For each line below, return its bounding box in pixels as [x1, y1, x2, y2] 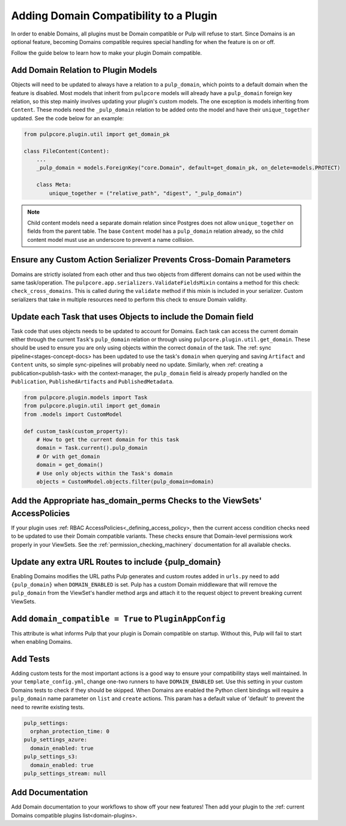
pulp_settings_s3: [23, 753, 78, 760]
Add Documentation [11, 787, 88, 798]
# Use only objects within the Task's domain [36, 470, 173, 476]
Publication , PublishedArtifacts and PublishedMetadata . [11, 378, 174, 385]
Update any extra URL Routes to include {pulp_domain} [11, 556, 222, 567]
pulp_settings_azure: [23, 736, 88, 743]
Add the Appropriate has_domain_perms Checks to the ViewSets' [11, 496, 263, 506]
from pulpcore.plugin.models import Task [23, 394, 148, 401]
